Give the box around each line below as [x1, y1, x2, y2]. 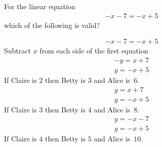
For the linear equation [4, 1, 75, 11]
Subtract [4, 45, 31, 56]
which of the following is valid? [4, 19, 100, 30]
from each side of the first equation [39, 45, 148, 56]
